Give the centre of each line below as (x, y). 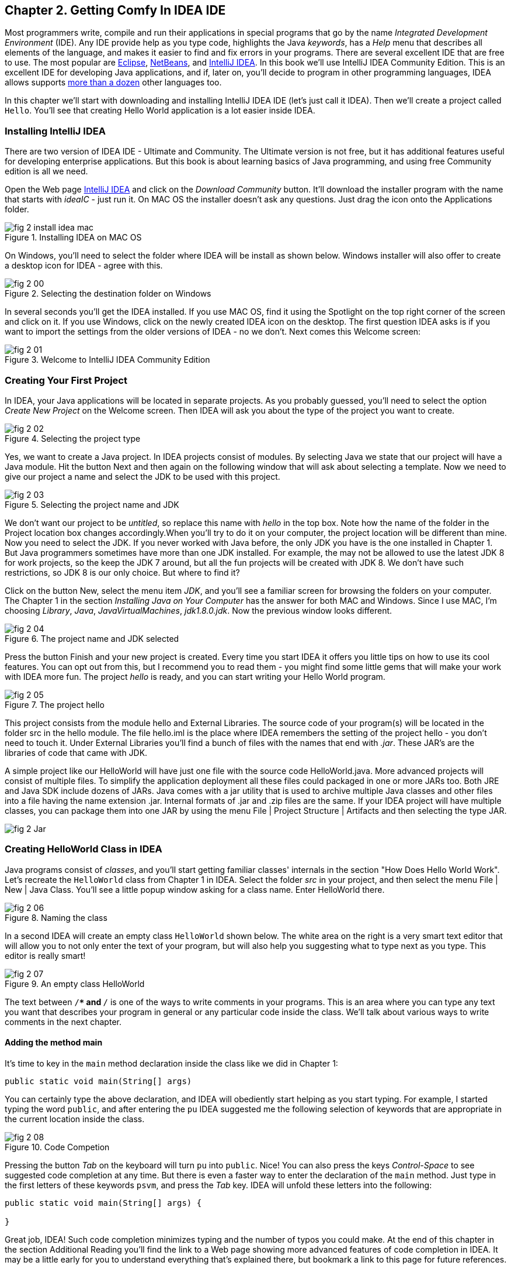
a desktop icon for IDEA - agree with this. (84, 266)
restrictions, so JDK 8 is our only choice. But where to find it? (122, 572)
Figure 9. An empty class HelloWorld (75, 983)
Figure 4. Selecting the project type (73, 438)
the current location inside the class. (75, 1119)
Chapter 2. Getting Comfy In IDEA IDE (115, 10)
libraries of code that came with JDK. (76, 752)
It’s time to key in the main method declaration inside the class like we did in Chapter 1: (171, 1063)
